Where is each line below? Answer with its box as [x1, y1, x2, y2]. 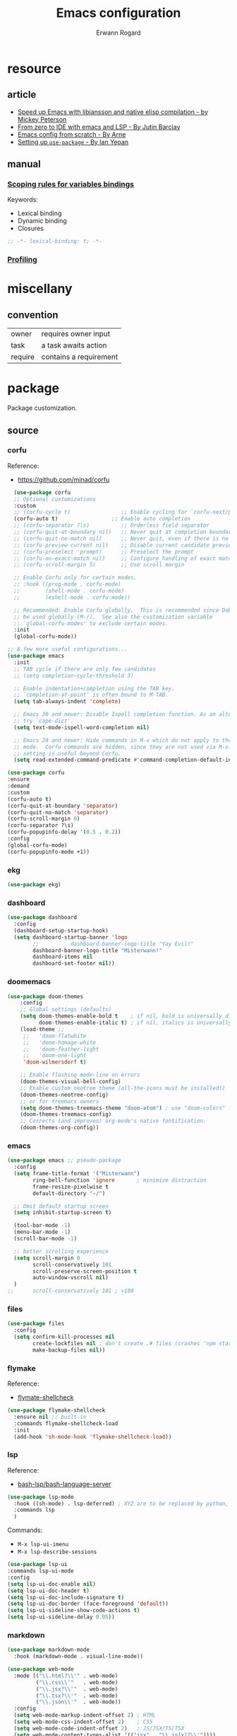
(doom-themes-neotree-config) [20, 1091, 109, 1098]
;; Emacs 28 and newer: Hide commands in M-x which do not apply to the [13, 736, 232, 744]
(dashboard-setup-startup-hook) [13, 927, 109, 934]
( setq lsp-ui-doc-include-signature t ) [7, 1594, 125, 1601]
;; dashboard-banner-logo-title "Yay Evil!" [32, 940, 194, 947]
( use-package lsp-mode [7, 1493, 74, 1500]
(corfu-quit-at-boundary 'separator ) [7, 802, 119, 809]
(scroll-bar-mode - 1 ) [13, 1235, 78, 1243]
